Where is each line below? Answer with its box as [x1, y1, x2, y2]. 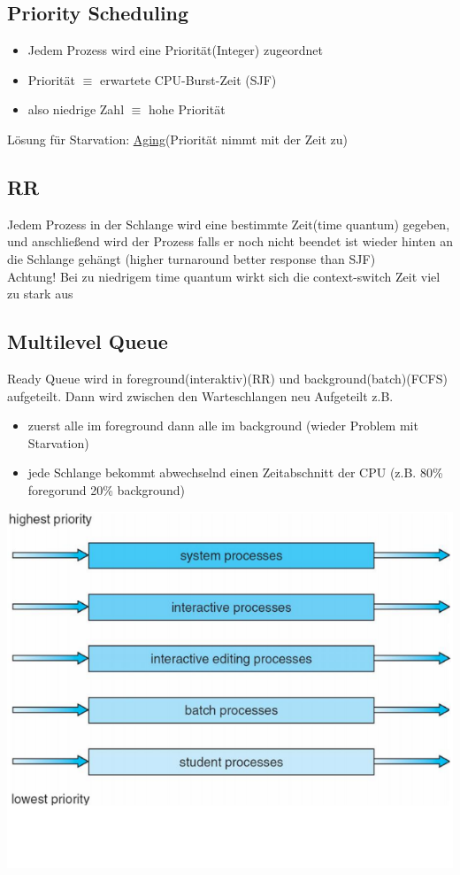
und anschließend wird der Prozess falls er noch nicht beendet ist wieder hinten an [7, 232, 453, 251]
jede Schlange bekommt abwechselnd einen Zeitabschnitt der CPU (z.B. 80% [27, 463, 443, 482]
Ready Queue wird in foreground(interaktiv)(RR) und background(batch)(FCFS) [7, 368, 448, 387]
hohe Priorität [149, 100, 226, 119]
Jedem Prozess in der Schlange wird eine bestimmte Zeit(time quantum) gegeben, [7, 214, 450, 233]
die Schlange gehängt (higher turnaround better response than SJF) [7, 249, 376, 267]
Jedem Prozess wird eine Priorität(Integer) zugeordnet [27, 41, 323, 59]
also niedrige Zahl [27, 100, 125, 119]
